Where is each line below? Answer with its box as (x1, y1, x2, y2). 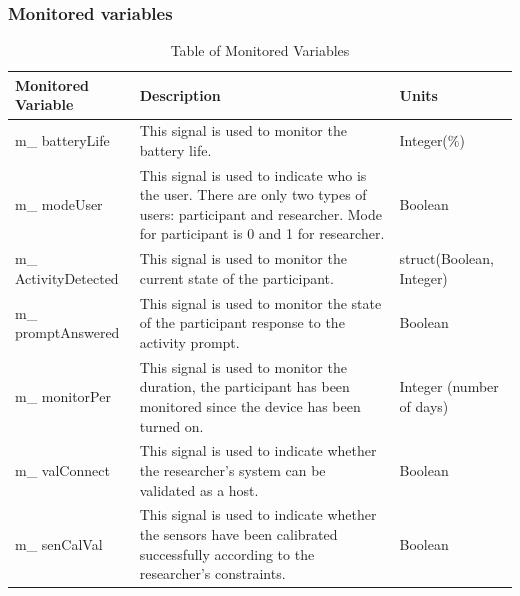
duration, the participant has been (139, 376, 350, 397)
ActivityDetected (15, 267, 119, 288)
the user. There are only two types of (139, 184, 367, 205)
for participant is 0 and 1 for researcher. (139, 223, 385, 244)
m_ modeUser (15, 194, 103, 215)
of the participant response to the (139, 312, 345, 333)
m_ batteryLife (15, 130, 110, 151)
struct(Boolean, (399, 248, 494, 269)
